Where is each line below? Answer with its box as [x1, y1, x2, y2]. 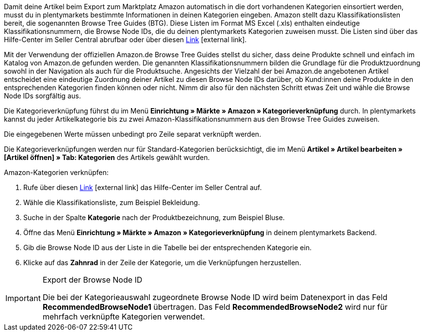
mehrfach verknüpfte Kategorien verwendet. [42, 312, 205, 321]
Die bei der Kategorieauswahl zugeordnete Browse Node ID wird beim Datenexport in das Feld [42, 292, 388, 302]
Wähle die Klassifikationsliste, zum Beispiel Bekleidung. [23, 198, 200, 207]
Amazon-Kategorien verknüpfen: [4, 168, 109, 176]
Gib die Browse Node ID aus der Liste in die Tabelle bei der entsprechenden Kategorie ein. [23, 243, 312, 252]
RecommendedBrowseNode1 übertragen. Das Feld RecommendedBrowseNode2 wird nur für [42, 302, 388, 312]
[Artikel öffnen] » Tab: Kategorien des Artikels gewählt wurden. [4, 153, 210, 161]
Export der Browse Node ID [42, 275, 143, 285]
